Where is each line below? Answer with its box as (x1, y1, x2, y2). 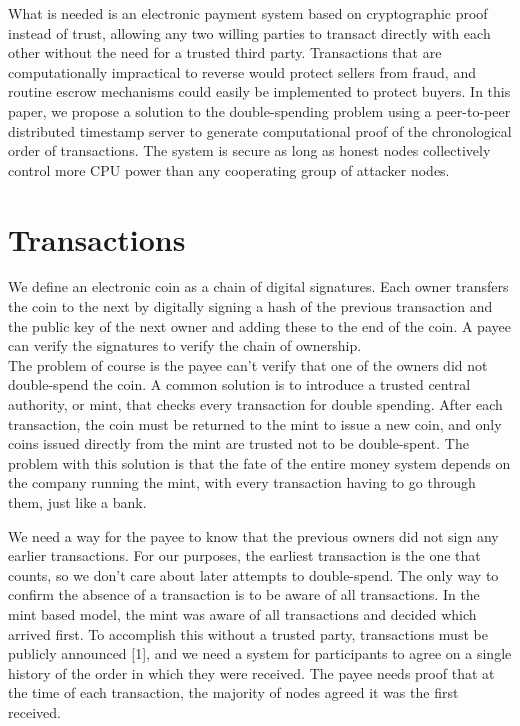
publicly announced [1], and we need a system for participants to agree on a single (8, 643, 512, 664)
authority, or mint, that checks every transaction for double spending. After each (8, 394, 503, 415)
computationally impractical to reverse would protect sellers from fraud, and (8, 61, 476, 82)
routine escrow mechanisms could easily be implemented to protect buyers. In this (8, 81, 511, 102)
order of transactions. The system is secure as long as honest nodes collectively (8, 140, 491, 161)
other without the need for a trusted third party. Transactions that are (8, 42, 442, 63)
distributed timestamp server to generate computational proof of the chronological (8, 120, 512, 141)
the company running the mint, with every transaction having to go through (8, 472, 476, 493)
